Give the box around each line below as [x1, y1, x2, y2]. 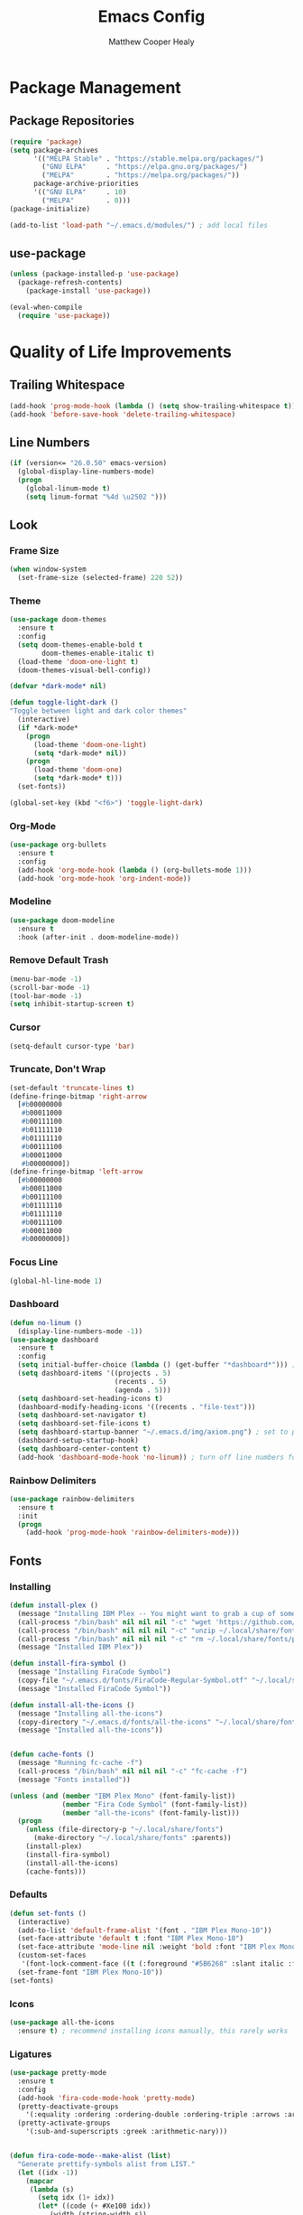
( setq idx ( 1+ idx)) [37, 2193, 115, 2202]
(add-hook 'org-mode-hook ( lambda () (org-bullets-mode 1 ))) [17, 865, 252, 874]
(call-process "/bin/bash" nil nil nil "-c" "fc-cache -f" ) [17, 1767, 248, 1776]
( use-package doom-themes [9, 615, 106, 624]
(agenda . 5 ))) [114, 1385, 171, 1395]
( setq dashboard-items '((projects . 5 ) [17, 1369, 171, 1379]
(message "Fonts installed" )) [17, 1775, 131, 1784]
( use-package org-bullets [9, 840, 106, 850]
